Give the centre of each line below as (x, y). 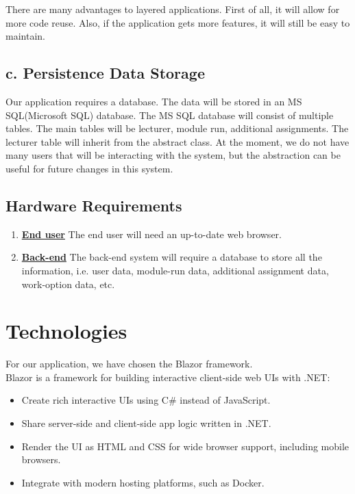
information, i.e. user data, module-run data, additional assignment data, (175, 270)
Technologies (66, 331)
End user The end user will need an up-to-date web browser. (151, 234)
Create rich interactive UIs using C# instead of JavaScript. (146, 400)
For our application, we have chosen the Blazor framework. (129, 364)
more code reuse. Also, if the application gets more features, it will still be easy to (178, 22)
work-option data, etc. (68, 284)
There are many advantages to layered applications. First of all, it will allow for (173, 9)
